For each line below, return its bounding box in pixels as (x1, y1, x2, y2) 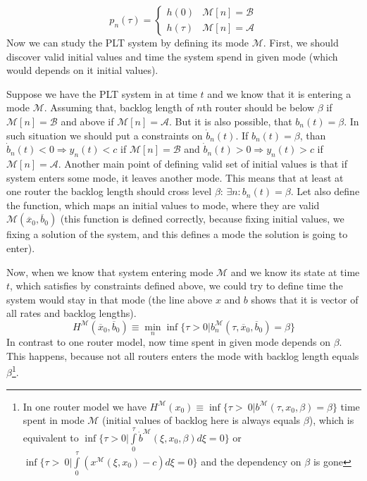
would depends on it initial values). (6, 63, 158, 77)
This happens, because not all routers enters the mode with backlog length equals (6, 348, 359, 363)
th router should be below (202, 100, 315, 115)
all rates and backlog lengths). (6, 306, 137, 320)
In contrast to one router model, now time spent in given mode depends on (6, 335, 330, 349)
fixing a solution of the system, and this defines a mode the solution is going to (6, 227, 348, 242)
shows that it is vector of (251, 292, 359, 306)
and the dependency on (201, 454, 301, 468)
